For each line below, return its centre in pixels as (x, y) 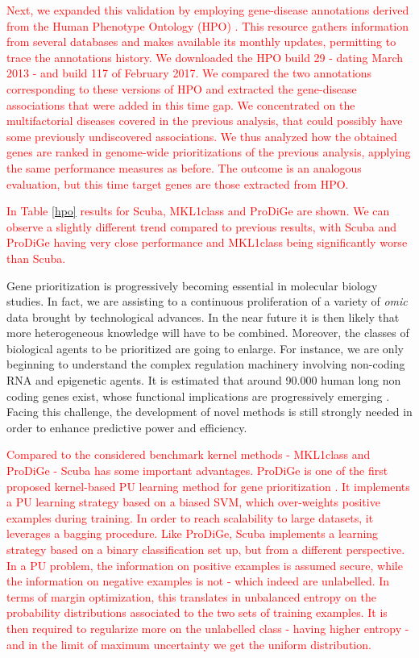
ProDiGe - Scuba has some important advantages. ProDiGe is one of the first (197, 471)
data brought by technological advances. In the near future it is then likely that (203, 317)
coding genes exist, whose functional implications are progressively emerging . (198, 396)
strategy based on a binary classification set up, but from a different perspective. (206, 549)
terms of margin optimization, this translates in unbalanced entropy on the (191, 596)
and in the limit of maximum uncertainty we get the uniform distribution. (189, 644)
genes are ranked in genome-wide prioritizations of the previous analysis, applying (209, 152)
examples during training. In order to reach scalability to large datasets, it (190, 517)
